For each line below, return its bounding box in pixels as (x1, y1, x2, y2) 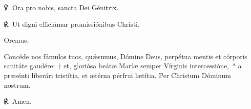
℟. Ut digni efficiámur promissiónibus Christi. (4, 18, 140, 29)
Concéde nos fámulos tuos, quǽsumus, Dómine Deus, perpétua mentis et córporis (4, 51, 248, 61)
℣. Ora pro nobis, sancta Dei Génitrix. (4, 2, 119, 12)
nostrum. (4, 79, 31, 90)
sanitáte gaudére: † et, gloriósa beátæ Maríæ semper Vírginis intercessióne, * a (4, 61, 242, 71)
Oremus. (4, 35, 29, 45)
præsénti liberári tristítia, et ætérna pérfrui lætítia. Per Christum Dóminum (4, 70, 231, 80)
